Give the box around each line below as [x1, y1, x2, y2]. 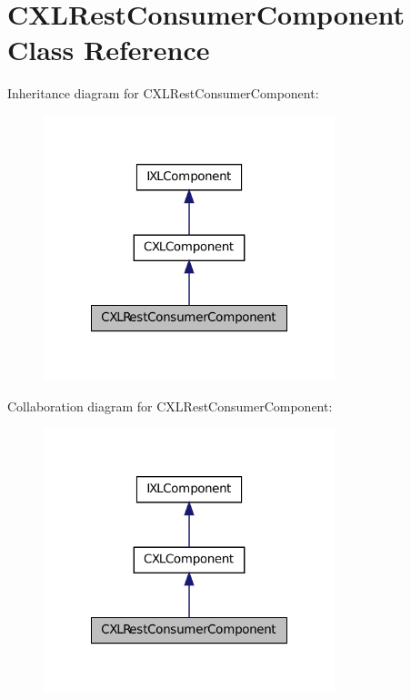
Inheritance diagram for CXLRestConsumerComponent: [7, 84, 319, 103]
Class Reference [7, 31, 210, 68]
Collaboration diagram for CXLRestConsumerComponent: [7, 396, 333, 415]
